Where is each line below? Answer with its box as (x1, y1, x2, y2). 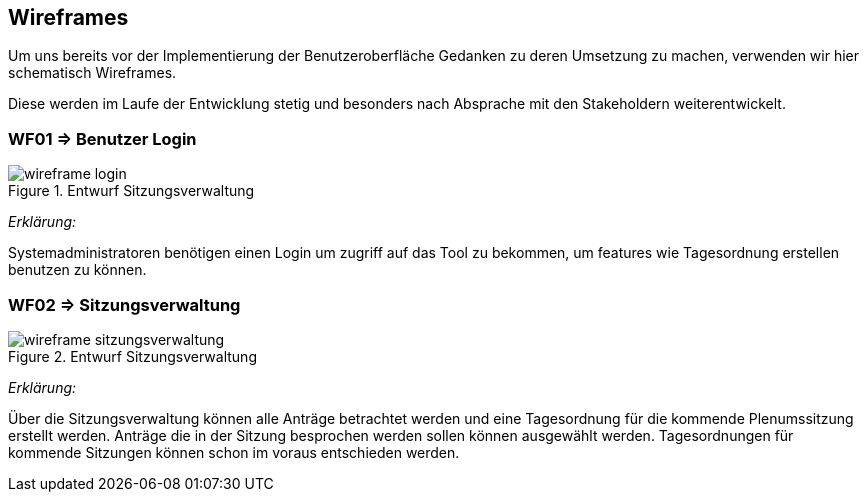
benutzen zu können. (8, 261, 147, 279)
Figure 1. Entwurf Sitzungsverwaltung (8, 182, 255, 200)
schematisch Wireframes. (8, 64, 177, 82)
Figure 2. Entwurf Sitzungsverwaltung (8, 347, 257, 365)
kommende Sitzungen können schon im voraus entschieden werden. (8, 443, 460, 461)
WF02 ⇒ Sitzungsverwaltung (8, 294, 241, 315)
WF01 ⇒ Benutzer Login (8, 128, 197, 149)
